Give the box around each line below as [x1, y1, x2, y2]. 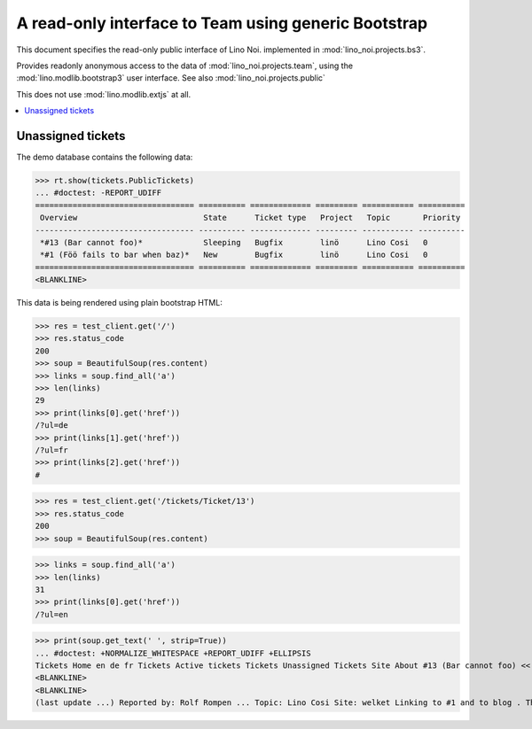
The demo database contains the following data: [16, 151, 193, 163]
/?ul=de [35, 421, 68, 430]
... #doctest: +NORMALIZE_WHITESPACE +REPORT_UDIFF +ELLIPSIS [35, 648, 311, 658]
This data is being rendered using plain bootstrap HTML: [16, 298, 223, 308]
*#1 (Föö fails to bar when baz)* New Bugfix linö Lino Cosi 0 [40, 250, 428, 260]
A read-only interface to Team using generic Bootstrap [16, 13, 428, 33]
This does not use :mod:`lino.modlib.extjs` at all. [16, 89, 192, 99]
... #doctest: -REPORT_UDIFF [35, 188, 162, 198]
